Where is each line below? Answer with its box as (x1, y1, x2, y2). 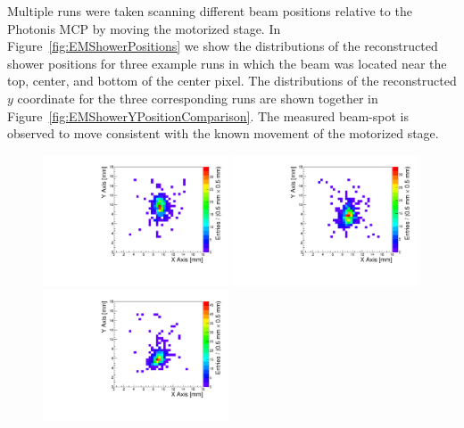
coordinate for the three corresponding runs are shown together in (17, 88, 378, 107)
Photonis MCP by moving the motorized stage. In (7, 19, 281, 37)
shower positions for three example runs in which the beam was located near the (7, 53, 447, 72)
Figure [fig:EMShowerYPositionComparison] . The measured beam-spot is (7, 106, 409, 125)
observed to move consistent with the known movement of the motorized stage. (7, 124, 439, 143)
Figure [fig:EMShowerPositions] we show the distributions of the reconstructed (7, 37, 438, 55)
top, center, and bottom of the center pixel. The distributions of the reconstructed (7, 71, 457, 90)
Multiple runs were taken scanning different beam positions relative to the (7, 2, 412, 20)
